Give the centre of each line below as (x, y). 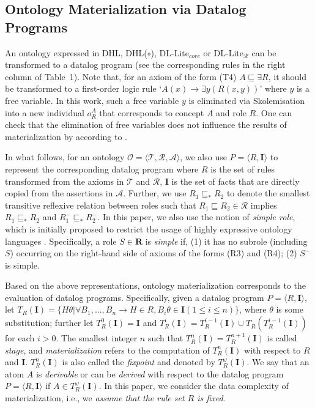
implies (264, 205)
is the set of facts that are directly (235, 181)
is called (282, 338)
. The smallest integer (97, 338)
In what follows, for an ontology (65, 157)
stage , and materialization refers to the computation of (107, 350)
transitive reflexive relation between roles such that (101, 205)
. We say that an (278, 362)
